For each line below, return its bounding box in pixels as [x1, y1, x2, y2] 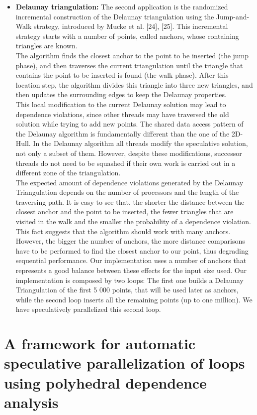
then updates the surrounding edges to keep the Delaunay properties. [15, 89, 227, 100]
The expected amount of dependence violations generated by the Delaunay [15, 177, 244, 187]
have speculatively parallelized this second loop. [15, 304, 161, 314]
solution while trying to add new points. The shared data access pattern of [15, 119, 244, 129]
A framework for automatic [4, 333, 196, 354]
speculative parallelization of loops [4, 353, 245, 373]
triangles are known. [15, 40, 78, 51]
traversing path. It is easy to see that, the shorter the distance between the [15, 196, 245, 207]
